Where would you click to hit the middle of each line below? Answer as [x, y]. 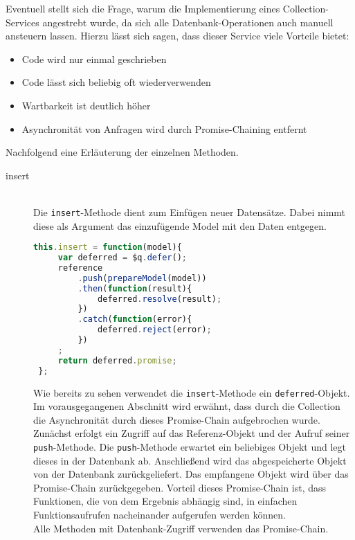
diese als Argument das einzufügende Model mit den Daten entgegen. [180, 225]
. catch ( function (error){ [135, 319]
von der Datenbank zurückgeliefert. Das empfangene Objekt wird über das [191, 474]
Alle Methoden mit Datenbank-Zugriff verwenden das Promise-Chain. [181, 528]
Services [22, 22]
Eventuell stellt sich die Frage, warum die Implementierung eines [143, 8]
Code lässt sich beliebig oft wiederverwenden [116, 82]
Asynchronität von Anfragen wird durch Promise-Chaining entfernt [164, 128]
